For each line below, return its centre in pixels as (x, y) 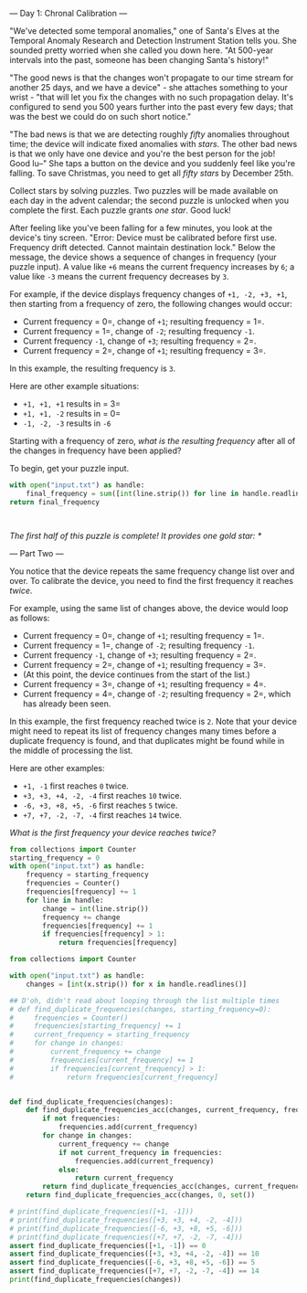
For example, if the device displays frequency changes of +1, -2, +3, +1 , (148, 294)
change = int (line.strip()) (95, 908)
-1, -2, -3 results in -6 (67, 423)
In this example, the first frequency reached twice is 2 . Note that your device (153, 721)
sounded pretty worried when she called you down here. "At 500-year (142, 50)
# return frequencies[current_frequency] (114, 1077)
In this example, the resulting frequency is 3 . (93, 368)
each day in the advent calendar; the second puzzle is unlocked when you (149, 201)
